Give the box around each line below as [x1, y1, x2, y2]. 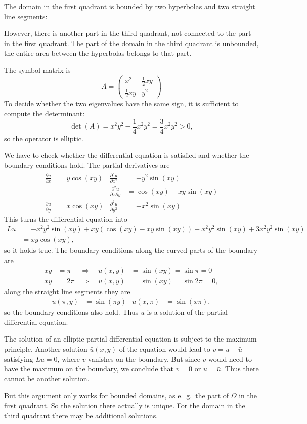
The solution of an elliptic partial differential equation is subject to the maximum [4, 333, 257, 344]
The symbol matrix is [4, 64, 71, 75]
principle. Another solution [4, 344, 87, 354]
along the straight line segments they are [4, 286, 130, 296]
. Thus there [221, 363, 259, 374]
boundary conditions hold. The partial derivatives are [4, 159, 170, 170]
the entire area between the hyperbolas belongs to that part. [4, 48, 192, 58]
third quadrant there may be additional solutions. [4, 410, 158, 420]
